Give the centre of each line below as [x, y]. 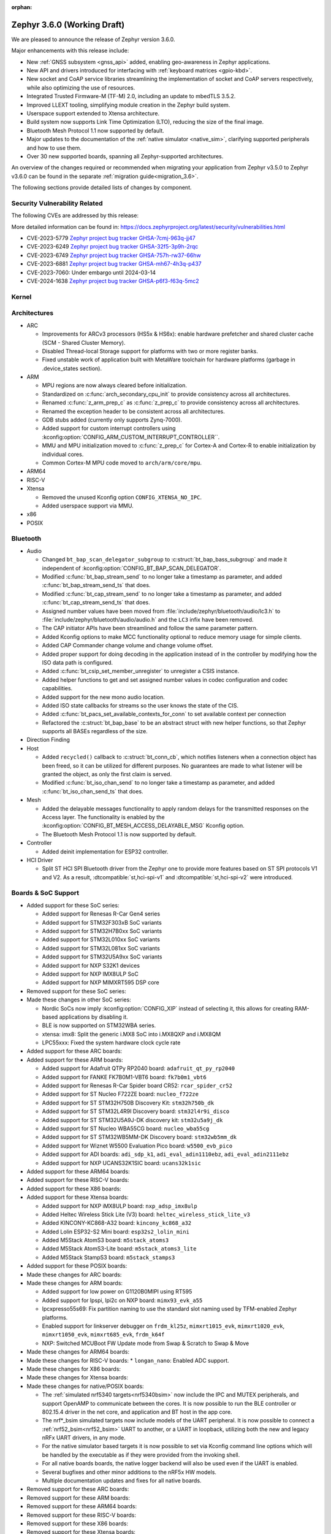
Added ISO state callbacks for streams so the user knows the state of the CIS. [140, 705]
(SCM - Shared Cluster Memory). [84, 342]
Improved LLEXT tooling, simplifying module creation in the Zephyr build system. [128, 105]
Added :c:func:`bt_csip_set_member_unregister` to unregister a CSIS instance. [141, 671]
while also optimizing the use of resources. [81, 87]
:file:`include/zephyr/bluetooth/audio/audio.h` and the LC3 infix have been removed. [148, 619]
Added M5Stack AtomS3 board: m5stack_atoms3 [105, 1240]
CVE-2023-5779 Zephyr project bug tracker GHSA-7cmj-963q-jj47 [111, 238]
